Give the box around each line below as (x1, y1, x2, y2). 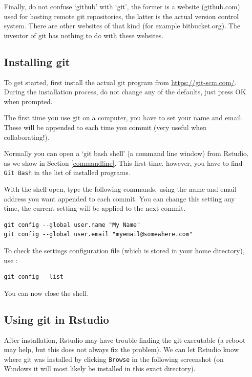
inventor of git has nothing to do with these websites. (4, 30, 164, 40)
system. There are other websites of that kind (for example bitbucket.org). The (4, 21, 240, 31)
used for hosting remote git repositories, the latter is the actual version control (4, 11, 239, 21)
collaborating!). (4, 132, 50, 142)
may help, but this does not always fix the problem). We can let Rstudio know (4, 344, 239, 355)
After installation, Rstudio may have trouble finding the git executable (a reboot (4, 334, 246, 345)
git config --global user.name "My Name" (4, 221, 141, 228)
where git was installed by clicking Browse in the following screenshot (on (4, 354, 224, 364)
